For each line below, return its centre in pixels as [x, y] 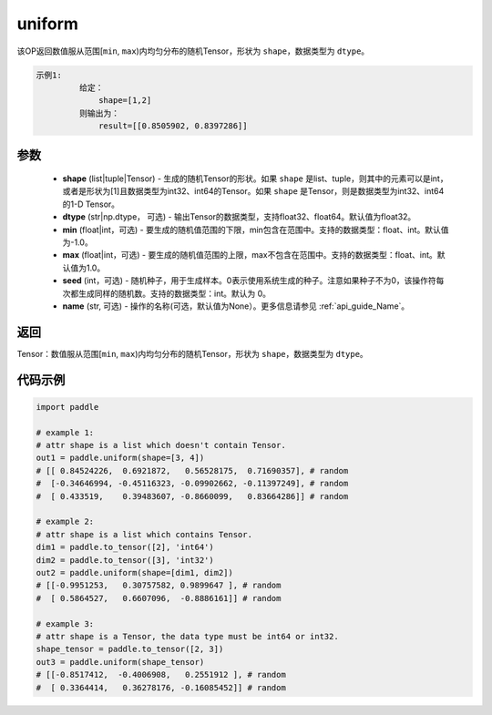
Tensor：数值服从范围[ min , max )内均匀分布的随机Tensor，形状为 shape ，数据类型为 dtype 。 [192, 353]
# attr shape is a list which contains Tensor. [144, 534]
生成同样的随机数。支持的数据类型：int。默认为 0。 [174, 293]
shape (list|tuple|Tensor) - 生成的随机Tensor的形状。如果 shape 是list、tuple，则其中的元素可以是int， [255, 179]
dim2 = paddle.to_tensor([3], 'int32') [125, 560]
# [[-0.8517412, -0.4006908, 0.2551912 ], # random [161, 675]
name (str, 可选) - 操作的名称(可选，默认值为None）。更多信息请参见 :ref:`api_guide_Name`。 [236, 306]
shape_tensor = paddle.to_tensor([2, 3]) [130, 649]
